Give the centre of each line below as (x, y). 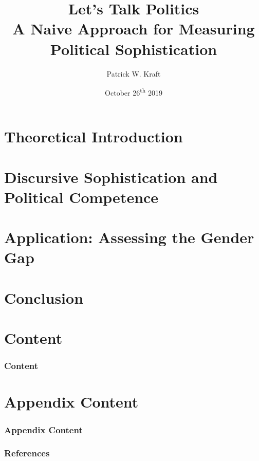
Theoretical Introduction (94, 136)
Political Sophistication (134, 49)
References (27, 453)
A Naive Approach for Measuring (134, 29)
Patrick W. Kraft (134, 73)
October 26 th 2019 (134, 92)
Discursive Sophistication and (111, 177)
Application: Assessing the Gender (129, 237)
